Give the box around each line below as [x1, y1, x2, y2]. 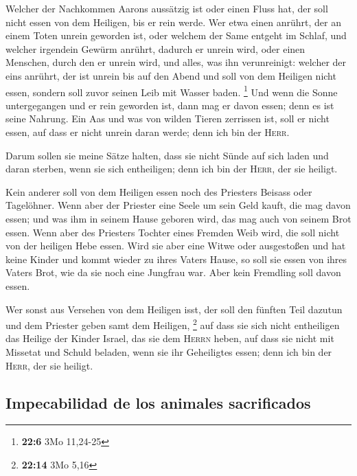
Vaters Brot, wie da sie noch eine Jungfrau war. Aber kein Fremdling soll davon [5, 265, 341, 280]
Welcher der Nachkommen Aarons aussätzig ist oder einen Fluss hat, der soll [5, 1, 328, 15]
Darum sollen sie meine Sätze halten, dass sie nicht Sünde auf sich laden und [5, 148, 329, 162]
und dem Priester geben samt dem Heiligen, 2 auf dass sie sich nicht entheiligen [5, 316, 340, 332]
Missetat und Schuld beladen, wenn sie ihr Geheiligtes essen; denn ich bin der [5, 344, 332, 359]
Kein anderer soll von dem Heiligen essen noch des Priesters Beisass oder [5, 184, 312, 199]
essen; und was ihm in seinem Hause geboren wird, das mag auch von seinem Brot [5, 211, 352, 225]
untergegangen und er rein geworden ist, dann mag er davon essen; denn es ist [5, 98, 334, 112]
